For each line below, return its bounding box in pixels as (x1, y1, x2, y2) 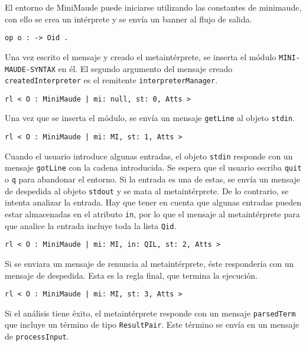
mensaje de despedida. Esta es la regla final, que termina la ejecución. (5, 269, 258, 281)
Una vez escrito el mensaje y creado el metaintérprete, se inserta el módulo (5, 50, 276, 63)
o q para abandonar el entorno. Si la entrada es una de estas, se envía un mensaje (5, 173, 301, 185)
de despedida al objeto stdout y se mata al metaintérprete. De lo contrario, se (5, 184, 289, 197)
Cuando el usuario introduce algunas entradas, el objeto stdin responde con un (5, 149, 293, 162)
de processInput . (5, 330, 69, 342)
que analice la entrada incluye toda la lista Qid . (5, 219, 177, 231)
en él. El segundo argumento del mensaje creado (58, 62, 233, 74)
